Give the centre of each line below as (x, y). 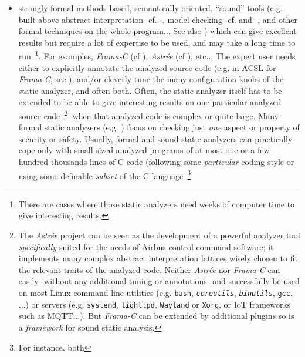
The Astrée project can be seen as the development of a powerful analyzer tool (159, 235)
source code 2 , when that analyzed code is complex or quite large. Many (149, 115)
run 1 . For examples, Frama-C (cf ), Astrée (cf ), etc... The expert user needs (157, 55)
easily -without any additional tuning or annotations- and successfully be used (159, 281)
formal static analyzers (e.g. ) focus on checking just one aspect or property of (159, 127)
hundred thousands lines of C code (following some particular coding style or (156, 162)
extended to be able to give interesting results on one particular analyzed (150, 102)
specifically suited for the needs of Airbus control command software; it (146, 246)
